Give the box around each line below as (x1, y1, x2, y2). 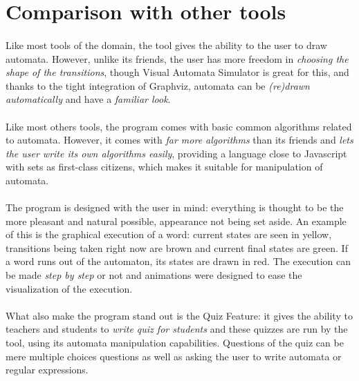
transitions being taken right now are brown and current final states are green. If (6, 240, 348, 255)
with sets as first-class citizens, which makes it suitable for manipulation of (6, 159, 323, 174)
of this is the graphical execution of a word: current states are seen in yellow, (6, 227, 332, 242)
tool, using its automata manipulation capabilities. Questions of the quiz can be (6, 335, 344, 350)
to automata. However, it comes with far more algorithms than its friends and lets (6, 133, 353, 147)
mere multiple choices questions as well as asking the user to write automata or (6, 349, 342, 363)
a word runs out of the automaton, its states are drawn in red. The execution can (6, 254, 351, 268)
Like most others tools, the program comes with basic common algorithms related (6, 119, 352, 133)
